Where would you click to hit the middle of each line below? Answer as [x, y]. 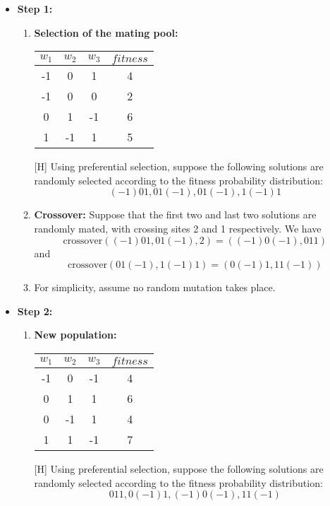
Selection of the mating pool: [106, 32]
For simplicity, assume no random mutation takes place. [155, 287]
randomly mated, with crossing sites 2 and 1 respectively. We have [178, 228]
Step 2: [35, 311]
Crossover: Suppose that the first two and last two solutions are [175, 214]
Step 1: [35, 8]
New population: [75, 335]
